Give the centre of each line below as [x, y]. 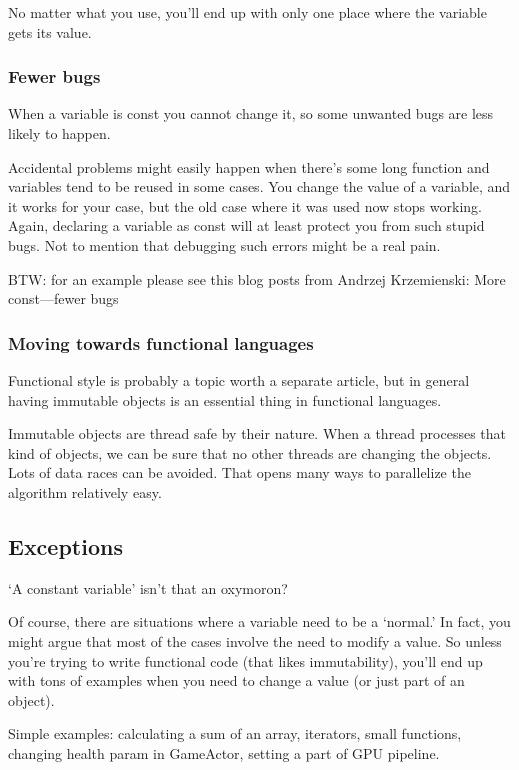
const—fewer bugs [63, 298]
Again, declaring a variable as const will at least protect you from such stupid [246, 225]
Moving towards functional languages [161, 342]
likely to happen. [59, 133]
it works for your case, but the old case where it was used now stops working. [245, 205]
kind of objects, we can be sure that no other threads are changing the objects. [250, 452]
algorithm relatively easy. [85, 491]
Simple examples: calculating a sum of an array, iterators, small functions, [235, 733]
